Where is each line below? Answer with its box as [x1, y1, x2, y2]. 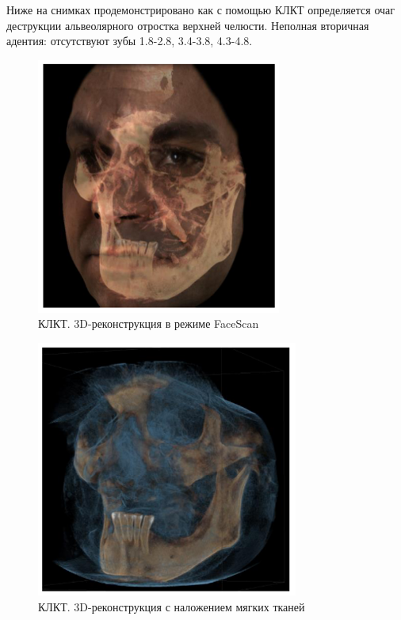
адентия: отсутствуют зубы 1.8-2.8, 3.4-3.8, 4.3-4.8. [6, 32, 253, 49]
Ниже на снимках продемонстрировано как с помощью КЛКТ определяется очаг [6, 2, 395, 17]
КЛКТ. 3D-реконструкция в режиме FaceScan [38, 315, 259, 332]
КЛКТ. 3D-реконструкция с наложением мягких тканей [38, 598, 305, 614]
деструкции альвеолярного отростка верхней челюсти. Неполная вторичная [6, 17, 369, 33]
